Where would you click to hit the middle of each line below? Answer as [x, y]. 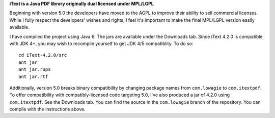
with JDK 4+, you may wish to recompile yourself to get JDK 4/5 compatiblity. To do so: [101, 44]
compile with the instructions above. [48, 109]
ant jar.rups [35, 69]
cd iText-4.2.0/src [43, 55]
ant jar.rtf [33, 76]
